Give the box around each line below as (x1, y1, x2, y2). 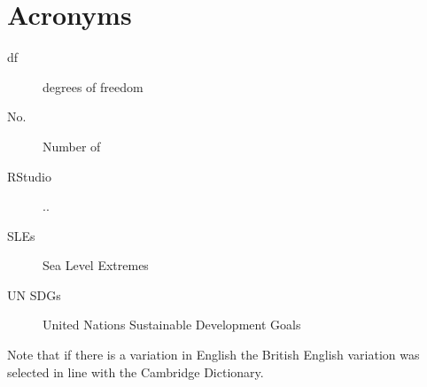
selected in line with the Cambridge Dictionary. (7, 362, 264, 381)
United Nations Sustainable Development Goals (43, 315, 301, 334)
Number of (43, 136, 101, 155)
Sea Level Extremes (43, 256, 149, 275)
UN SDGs (7, 285, 61, 304)
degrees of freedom (43, 77, 144, 96)
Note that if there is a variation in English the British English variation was (7, 345, 420, 364)
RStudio (7, 166, 51, 185)
